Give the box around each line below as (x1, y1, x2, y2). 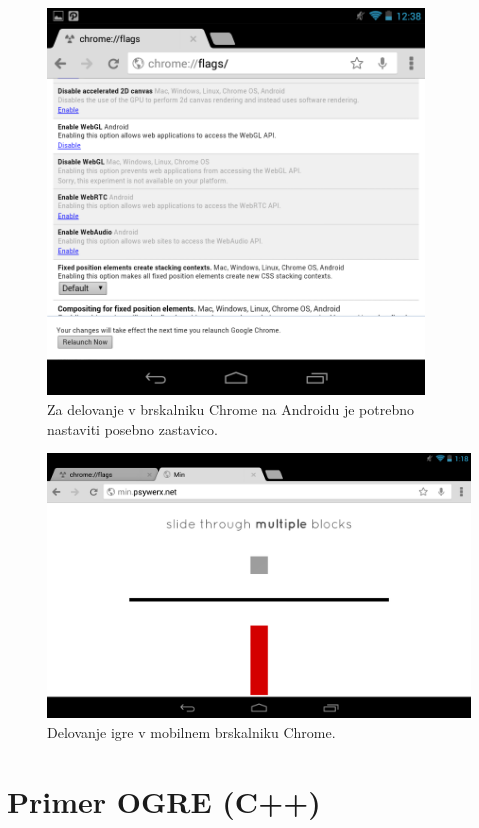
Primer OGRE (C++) (7, 780, 321, 821)
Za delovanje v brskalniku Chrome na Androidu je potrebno (47, 398, 415, 419)
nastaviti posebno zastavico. (47, 418, 218, 439)
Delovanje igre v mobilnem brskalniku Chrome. (47, 721, 336, 742)
